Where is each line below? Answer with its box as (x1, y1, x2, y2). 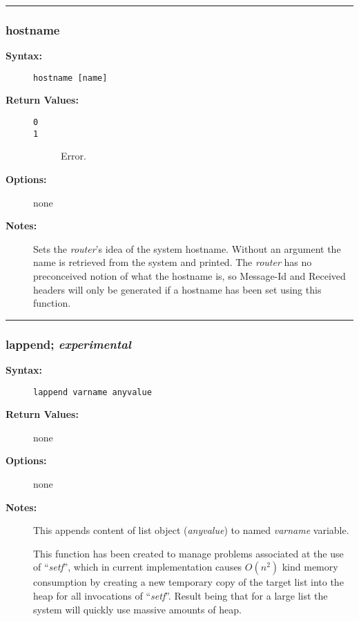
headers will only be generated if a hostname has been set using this (33, 282, 322, 296)
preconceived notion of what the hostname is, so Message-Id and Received (33, 268, 346, 283)
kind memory (282, 560, 338, 574)
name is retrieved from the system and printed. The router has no (33, 255, 312, 269)
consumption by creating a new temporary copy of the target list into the (33, 575, 344, 589)
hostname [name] (33, 73, 108, 83)
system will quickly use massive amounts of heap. (33, 602, 242, 616)
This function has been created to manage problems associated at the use (33, 546, 344, 560)
